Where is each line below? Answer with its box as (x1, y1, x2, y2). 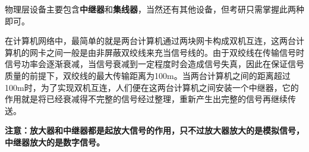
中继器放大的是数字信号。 (5, 135, 105, 148)
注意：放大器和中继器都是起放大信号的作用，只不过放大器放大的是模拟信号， (5, 124, 304, 137)
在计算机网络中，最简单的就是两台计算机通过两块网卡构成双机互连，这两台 (5, 34, 296, 47)
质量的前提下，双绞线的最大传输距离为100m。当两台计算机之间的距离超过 (5, 69, 291, 81)
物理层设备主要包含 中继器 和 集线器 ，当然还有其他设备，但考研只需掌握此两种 (5, 3, 304, 15)
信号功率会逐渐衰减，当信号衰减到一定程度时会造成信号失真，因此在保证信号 (5, 58, 304, 70)
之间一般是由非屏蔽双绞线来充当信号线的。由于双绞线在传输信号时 (46, 46, 304, 58)
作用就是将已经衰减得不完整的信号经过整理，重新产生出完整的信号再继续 (5, 93, 288, 105)
